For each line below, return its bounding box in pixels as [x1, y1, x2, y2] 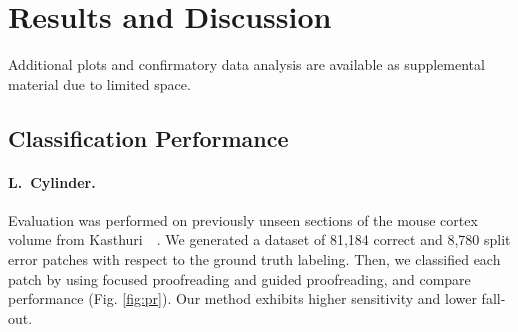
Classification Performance [8, 122, 289, 153]
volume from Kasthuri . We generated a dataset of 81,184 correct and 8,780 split [8, 229, 511, 250]
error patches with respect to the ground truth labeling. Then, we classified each [8, 249, 501, 270]
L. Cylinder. [8, 171, 96, 192]
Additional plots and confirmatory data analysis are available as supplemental [8, 54, 485, 75]
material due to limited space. [8, 73, 191, 94]
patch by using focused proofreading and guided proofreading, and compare [8, 268, 471, 289]
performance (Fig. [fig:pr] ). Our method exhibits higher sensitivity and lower [8, 288, 477, 309]
